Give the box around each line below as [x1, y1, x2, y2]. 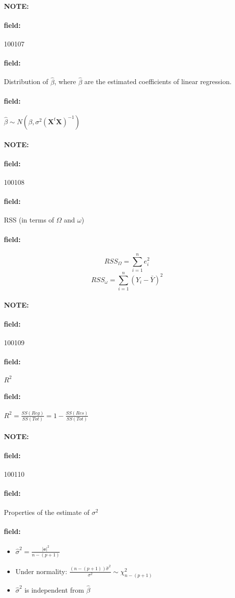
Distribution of [4, 76, 48, 87]
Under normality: [15, 566, 67, 576]
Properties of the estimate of [4, 507, 90, 517]
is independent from [24, 584, 85, 595]
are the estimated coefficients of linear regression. [84, 76, 232, 87]
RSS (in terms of [4, 215, 54, 225]
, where [54, 76, 76, 87]
